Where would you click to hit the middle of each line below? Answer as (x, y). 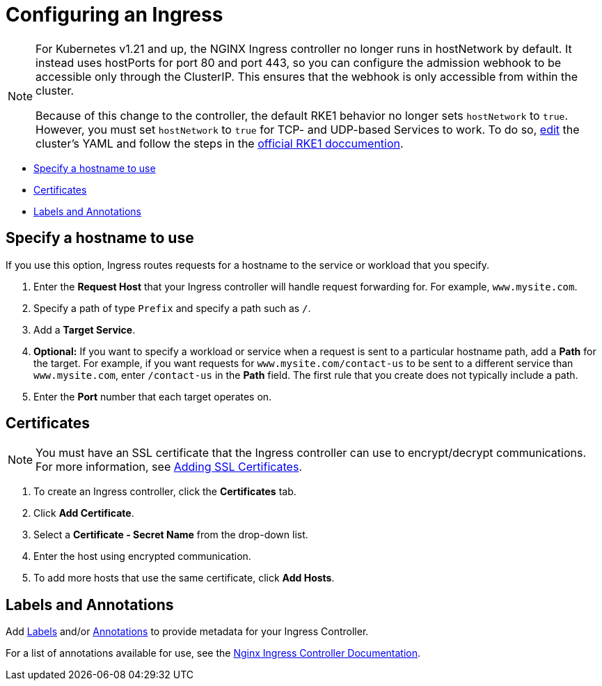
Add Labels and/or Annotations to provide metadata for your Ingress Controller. (187, 632)
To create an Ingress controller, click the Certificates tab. (165, 492)
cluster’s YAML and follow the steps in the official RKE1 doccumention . (220, 143)
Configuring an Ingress (114, 15)
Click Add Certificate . (84, 513)
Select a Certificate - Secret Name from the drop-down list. (171, 535)
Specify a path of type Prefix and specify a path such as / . (172, 308)
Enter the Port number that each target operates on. (153, 396)
